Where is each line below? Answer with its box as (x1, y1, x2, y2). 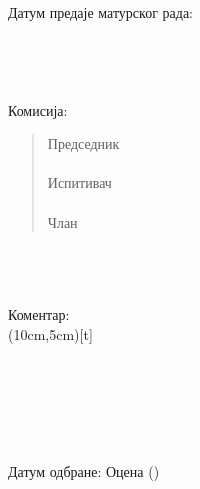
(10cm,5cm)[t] (8, 323, 93, 344)
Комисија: (8, 99, 68, 120)
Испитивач (47, 172, 112, 193)
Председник (47, 133, 120, 154)
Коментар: (8, 303, 70, 324)
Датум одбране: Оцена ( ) (8, 460, 160, 481)
